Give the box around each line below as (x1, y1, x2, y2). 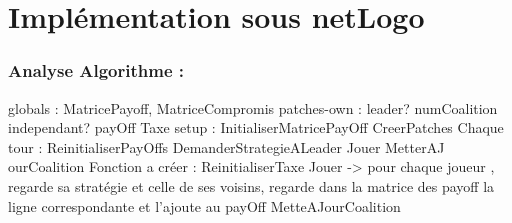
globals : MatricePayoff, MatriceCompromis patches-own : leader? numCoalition (8, 97, 498, 118)
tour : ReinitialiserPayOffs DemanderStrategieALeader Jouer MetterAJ (8, 136, 445, 157)
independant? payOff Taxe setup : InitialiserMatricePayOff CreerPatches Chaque (8, 117, 504, 138)
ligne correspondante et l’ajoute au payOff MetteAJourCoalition (8, 195, 401, 216)
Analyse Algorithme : (8, 58, 185, 83)
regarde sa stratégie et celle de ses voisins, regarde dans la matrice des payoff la (8, 175, 495, 196)
